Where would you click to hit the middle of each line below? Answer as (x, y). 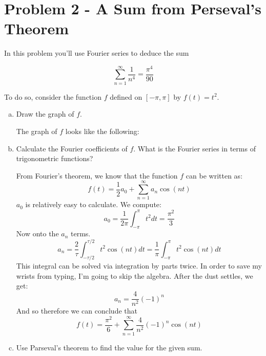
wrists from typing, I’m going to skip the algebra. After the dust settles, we (135, 275)
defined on (126, 96)
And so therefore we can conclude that (77, 311)
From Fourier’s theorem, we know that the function (97, 175)
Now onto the (37, 233)
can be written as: (214, 175)
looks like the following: (102, 131)
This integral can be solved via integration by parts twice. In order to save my (139, 266)
